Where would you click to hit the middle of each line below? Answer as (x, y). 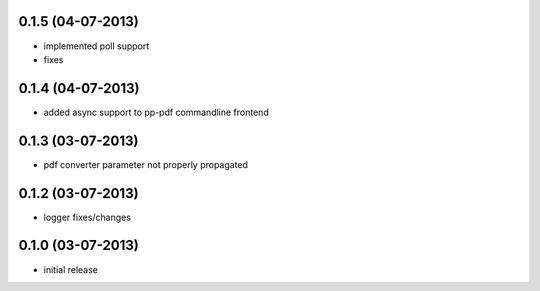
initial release (71, 269)
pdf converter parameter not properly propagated (146, 164)
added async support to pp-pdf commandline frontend (156, 112)
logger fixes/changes (87, 217)
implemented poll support (96, 46)
